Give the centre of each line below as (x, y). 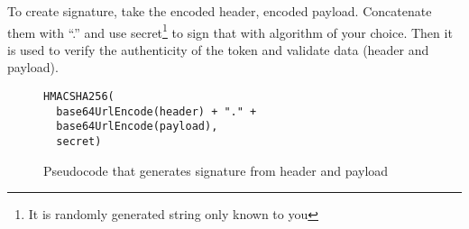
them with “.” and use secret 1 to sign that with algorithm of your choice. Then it (230, 31)
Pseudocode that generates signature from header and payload (216, 170)
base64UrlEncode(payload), (137, 127)
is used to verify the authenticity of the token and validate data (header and (218, 49)
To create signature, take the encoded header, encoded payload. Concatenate (220, 11)
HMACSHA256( (79, 97)
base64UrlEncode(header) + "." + (156, 111)
